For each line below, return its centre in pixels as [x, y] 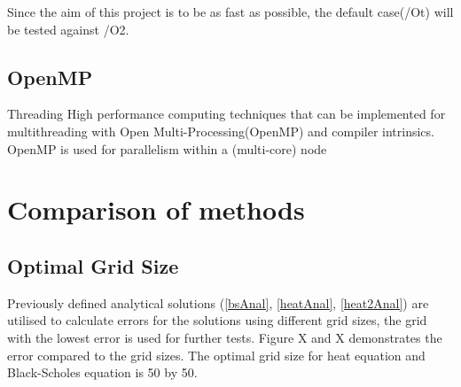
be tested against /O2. [68, 29]
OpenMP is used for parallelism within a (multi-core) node [167, 148]
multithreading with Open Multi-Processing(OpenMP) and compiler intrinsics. [221, 131]
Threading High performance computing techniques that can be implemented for [227, 114]
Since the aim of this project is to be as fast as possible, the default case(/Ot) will [230, 12]
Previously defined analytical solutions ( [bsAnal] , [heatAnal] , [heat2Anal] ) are [218, 302]
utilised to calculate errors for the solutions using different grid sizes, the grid [217, 320]
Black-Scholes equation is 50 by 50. [102, 372]
